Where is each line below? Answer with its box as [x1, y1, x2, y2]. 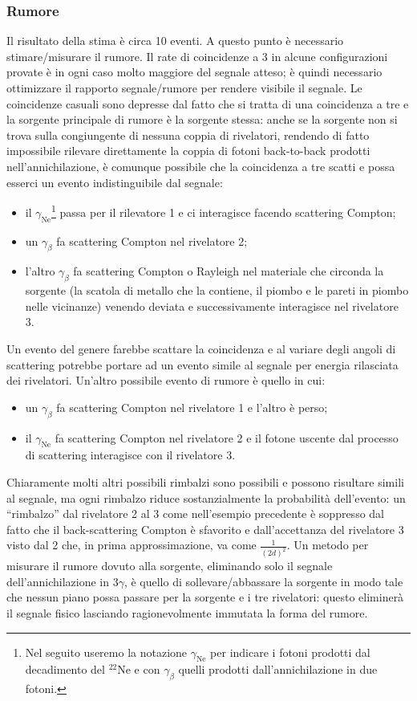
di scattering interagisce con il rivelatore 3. [25, 446, 236, 463]
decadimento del [25, 661, 105, 678]
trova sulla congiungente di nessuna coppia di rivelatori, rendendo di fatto [6, 126, 370, 143]
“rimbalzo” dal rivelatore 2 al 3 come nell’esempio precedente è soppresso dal [6, 505, 384, 522]
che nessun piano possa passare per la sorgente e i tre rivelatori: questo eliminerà [6, 589, 404, 605]
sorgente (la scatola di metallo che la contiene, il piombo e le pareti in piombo [25, 282, 409, 299]
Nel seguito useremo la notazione [25, 643, 188, 660]
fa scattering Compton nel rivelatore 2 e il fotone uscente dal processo [55, 429, 399, 446]
